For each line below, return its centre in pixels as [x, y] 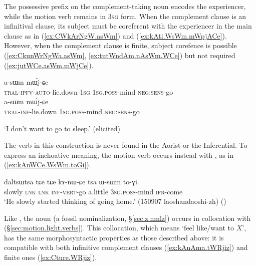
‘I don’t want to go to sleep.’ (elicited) [62, 128]
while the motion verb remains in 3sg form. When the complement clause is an [125, 16]
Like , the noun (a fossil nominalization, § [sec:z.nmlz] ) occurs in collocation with [127, 218]
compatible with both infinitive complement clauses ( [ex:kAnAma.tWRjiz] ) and [126, 247]
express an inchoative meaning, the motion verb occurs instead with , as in [119, 155]
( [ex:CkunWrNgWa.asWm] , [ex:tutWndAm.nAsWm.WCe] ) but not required [120, 55]
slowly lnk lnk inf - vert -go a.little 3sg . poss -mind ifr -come [93, 191]
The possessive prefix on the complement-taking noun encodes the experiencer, [125, 6]
